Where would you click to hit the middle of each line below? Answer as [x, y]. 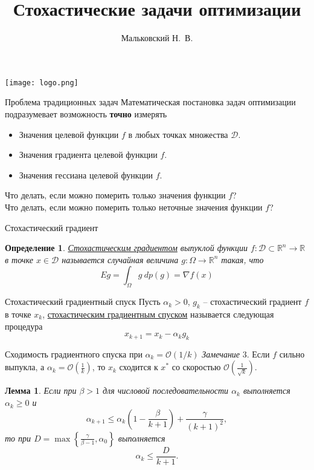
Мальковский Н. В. [157, 38]
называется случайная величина [120, 259]
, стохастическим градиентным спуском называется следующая [158, 314]
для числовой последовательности [166, 390]
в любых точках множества [178, 134]
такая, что [242, 259]
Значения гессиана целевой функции [86, 175]
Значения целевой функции [69, 134]
